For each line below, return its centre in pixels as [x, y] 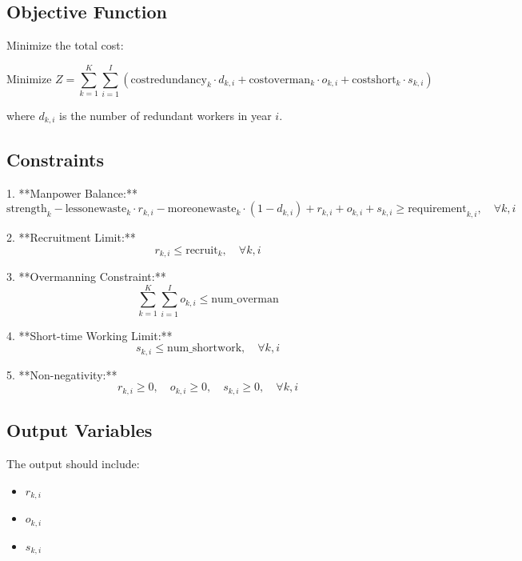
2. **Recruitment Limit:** [71, 236]
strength [27, 209]
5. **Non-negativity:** [62, 374]
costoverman [280, 80]
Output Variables [80, 430]
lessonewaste [96, 209]
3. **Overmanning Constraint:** [86, 276]
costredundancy [169, 80]
